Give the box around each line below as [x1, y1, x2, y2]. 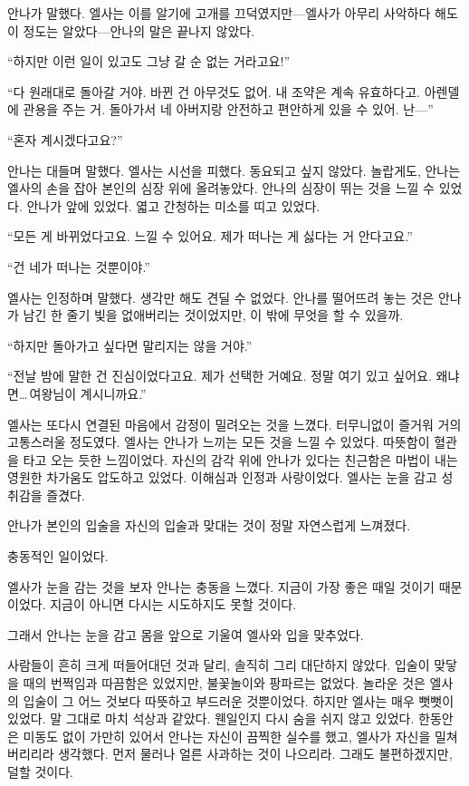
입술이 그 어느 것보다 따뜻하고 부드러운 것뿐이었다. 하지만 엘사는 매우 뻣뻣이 [23, 691, 455, 710]
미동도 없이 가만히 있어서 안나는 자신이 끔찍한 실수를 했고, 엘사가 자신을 [23, 726, 431, 745]
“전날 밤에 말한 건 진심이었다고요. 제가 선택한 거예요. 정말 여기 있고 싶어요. [7, 366, 432, 385]
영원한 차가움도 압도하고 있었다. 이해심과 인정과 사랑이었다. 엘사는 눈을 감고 [7, 468, 437, 487]
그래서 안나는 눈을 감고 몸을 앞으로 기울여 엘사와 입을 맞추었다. [7, 625, 364, 644]
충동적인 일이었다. [7, 547, 109, 566]
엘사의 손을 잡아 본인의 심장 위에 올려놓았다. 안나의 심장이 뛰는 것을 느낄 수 [7, 179, 435, 198]
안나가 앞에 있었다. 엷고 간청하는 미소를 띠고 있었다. [26, 196, 321, 215]
